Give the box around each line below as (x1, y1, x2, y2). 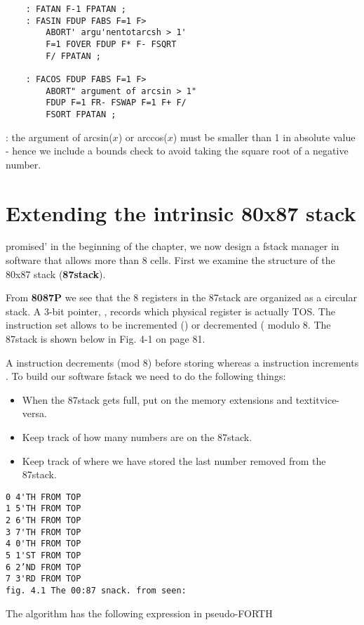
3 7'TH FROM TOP (6, 527, 81, 537)
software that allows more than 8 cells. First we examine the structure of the (6, 253, 335, 268)
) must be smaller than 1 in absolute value (173, 129, 356, 144)
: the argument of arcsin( (6, 129, 113, 144)
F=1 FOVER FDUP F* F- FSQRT (46, 39, 177, 49)
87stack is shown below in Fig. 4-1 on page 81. (6, 331, 205, 346)
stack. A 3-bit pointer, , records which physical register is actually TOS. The (6, 303, 335, 318)
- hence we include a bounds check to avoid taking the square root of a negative (6, 143, 349, 158)
